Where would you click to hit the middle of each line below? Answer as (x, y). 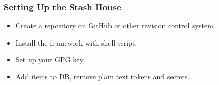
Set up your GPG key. (50, 59)
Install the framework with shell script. (76, 42)
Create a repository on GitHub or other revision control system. (115, 26)
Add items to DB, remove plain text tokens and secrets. (103, 76)
